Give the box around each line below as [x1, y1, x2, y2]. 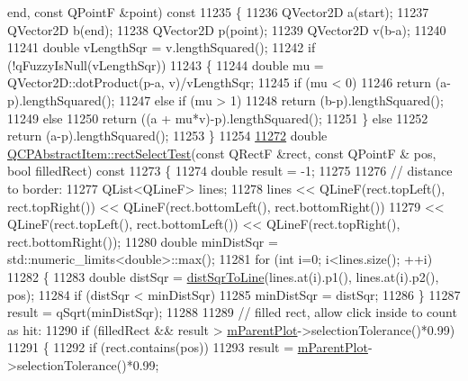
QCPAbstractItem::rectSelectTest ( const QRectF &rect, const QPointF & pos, [7, 143, 436, 162]
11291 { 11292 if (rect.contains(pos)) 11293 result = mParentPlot [7, 338, 368, 357]
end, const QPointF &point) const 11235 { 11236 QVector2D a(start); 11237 [7, 3, 429, 21]
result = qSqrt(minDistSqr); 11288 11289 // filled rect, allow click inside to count [7, 303, 457, 322]
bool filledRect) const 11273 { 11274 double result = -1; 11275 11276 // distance [7, 161, 453, 180]
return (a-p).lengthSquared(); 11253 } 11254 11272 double [7, 126, 328, 145]
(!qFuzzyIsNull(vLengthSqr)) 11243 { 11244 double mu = [7, 55, 324, 74]
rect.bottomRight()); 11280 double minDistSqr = [7, 231, 278, 250]
